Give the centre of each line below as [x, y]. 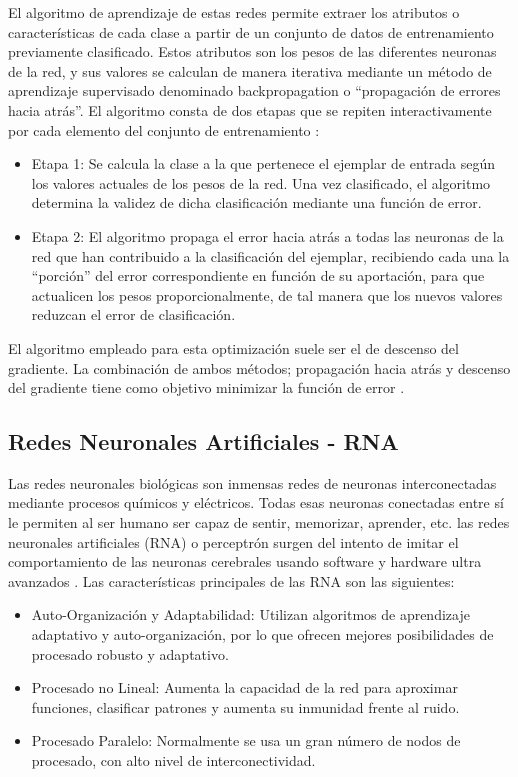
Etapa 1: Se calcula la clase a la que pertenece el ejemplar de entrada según [263, 163]
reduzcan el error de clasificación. [133, 314]
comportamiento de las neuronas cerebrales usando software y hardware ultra [245, 561]
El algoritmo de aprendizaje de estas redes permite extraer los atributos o [234, 12]
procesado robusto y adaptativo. [130, 653]
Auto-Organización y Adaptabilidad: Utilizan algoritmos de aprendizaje [250, 614]
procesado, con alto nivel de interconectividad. [173, 760]
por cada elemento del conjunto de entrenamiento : [164, 129]
